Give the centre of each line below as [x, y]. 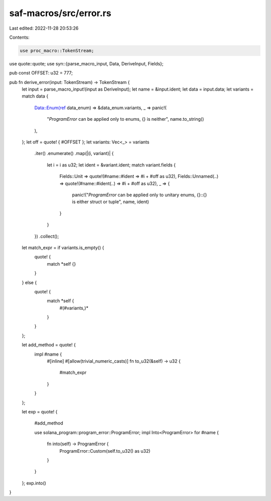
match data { [35, 96]
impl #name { [48, 354]
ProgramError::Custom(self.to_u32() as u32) [105, 451]
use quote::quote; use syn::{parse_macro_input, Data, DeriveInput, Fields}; [86, 63]
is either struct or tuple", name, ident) [110, 202]
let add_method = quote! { [49, 345]
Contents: [19, 37]
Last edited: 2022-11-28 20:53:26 [44, 28]
